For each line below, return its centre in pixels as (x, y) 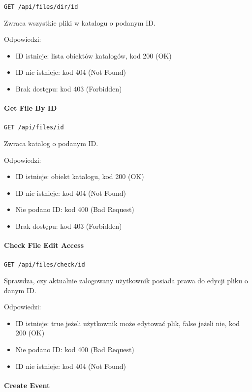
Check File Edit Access (44, 245)
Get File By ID (31, 108)
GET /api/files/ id (34, 128)
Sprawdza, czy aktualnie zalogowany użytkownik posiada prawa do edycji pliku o (126, 281)
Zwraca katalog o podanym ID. (51, 143)
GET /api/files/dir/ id (41, 7)
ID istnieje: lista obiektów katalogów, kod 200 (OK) (94, 55)
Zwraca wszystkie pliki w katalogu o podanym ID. (80, 22)
